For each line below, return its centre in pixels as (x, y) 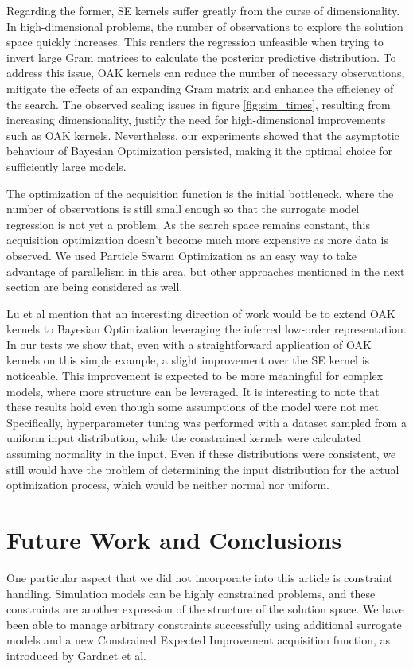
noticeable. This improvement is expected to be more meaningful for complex (195, 376)
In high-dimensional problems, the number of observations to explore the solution (205, 26)
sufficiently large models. (66, 166)
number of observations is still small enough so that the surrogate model (183, 209)
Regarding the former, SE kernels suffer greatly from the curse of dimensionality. (203, 10)
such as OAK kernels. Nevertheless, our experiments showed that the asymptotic (203, 135)
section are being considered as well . (95, 287)
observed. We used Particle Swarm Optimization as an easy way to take (182, 255)
